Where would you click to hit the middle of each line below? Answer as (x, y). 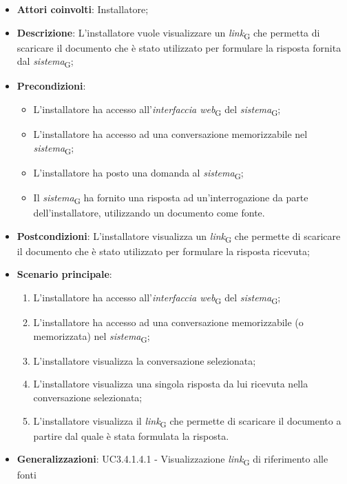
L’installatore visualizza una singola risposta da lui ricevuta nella (171, 384)
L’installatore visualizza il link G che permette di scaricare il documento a (187, 421)
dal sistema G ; (45, 62)
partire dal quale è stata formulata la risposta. (131, 435)
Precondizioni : (51, 86)
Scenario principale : (64, 274)
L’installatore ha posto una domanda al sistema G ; (138, 173)
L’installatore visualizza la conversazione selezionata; (145, 360)
